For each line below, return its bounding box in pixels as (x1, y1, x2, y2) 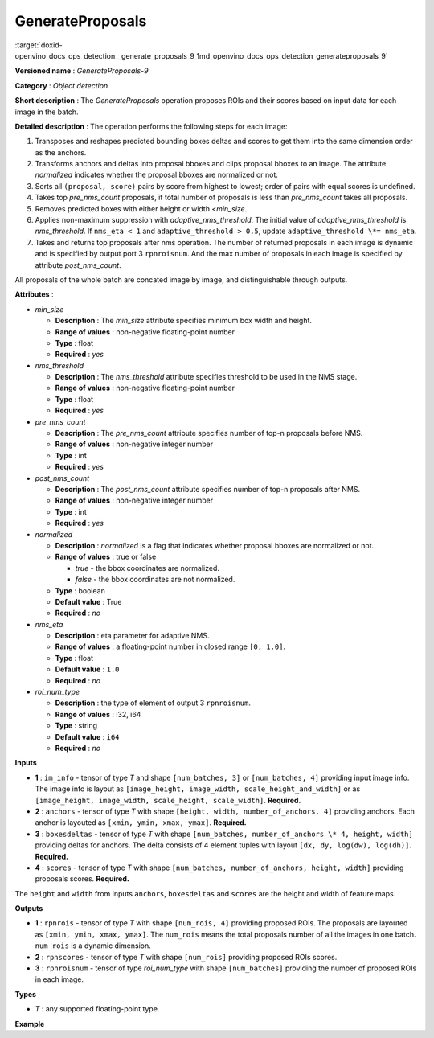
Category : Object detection (14, 80, 108, 90)
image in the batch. (14, 107, 80, 117)
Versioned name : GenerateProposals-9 (14, 66, 149, 76)
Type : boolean (55, 585, 106, 595)
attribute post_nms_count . (35, 260, 121, 269)
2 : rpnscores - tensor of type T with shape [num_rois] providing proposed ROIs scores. (35, 952, 338, 962)
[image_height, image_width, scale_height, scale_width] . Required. (35, 795, 301, 805)
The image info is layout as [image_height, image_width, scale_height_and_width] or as (35, 784, 361, 794)
